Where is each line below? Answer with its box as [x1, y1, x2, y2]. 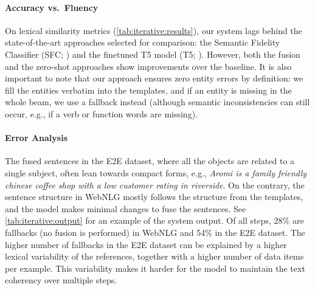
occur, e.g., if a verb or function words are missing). [5, 107, 198, 120]
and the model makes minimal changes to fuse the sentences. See [5, 202, 246, 215]
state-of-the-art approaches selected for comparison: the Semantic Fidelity [5, 36, 280, 49]
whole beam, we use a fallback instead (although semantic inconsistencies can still [5, 95, 310, 108]
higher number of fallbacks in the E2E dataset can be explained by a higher [5, 238, 287, 250]
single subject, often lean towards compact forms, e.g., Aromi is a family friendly [5, 166, 307, 179]
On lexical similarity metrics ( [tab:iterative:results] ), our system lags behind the [5, 24, 302, 36]
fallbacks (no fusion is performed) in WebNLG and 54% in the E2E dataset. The [5, 226, 305, 238]
